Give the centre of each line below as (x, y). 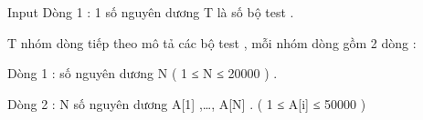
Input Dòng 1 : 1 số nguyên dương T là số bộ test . (151, 12)
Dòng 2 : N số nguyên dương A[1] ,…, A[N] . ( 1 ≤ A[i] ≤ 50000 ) (187, 103)
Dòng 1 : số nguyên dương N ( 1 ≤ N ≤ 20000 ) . (143, 73)
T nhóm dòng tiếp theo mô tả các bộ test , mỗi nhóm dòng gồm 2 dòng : (212, 42)
